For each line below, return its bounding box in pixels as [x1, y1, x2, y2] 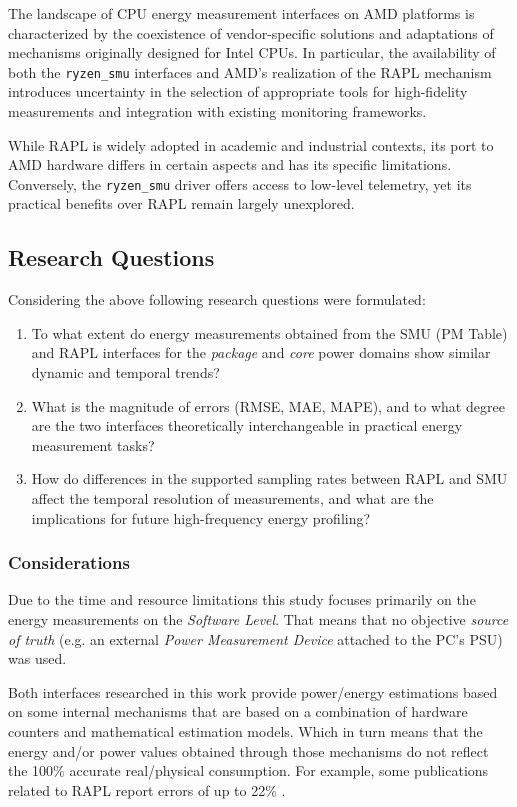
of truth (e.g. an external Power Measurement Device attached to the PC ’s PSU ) [8, 628, 503, 649]
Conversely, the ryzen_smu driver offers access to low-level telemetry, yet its [8, 173, 472, 194]
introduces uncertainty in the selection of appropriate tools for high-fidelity [8, 81, 468, 102]
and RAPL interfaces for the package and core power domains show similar [31, 342, 491, 363]
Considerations [8, 550, 130, 575]
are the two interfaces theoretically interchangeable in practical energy [31, 415, 463, 436]
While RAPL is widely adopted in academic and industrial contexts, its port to [8, 134, 494, 155]
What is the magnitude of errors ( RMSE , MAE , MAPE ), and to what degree [31, 395, 505, 416]
